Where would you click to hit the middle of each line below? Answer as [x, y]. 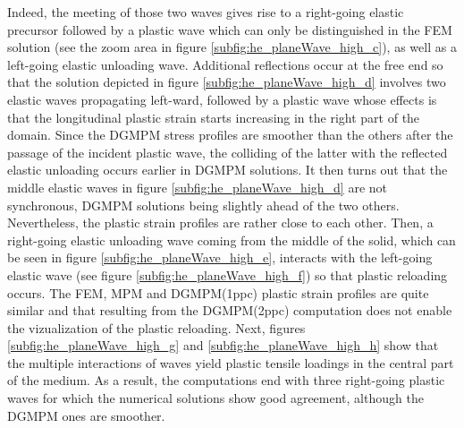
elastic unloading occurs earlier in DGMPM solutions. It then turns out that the [228, 170]
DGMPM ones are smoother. [86, 415]
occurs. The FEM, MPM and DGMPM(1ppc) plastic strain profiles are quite [218, 292]
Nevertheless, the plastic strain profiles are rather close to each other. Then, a [220, 223]
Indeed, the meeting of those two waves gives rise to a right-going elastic [206, 12]
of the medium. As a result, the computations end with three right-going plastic [226, 380]
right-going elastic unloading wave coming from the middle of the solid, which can [232, 240]
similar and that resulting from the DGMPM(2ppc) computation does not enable [230, 310]
